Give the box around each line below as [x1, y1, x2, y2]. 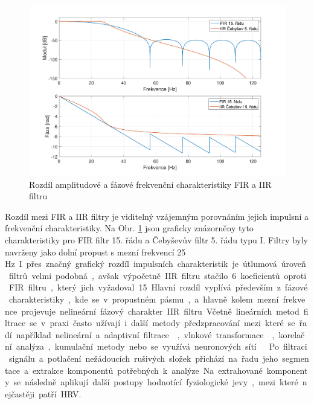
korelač [278, 328, 305, 341]
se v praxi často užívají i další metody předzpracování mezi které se [30, 316, 295, 329]
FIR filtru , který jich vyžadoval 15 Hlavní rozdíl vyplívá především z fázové [8, 281, 308, 293]
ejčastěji [5, 387, 35, 400]
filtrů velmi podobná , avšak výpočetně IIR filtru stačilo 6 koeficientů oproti [8, 269, 307, 281]
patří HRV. [39, 387, 82, 400]
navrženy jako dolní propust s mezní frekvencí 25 [5, 245, 186, 258]
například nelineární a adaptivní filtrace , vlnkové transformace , [16, 328, 275, 341]
